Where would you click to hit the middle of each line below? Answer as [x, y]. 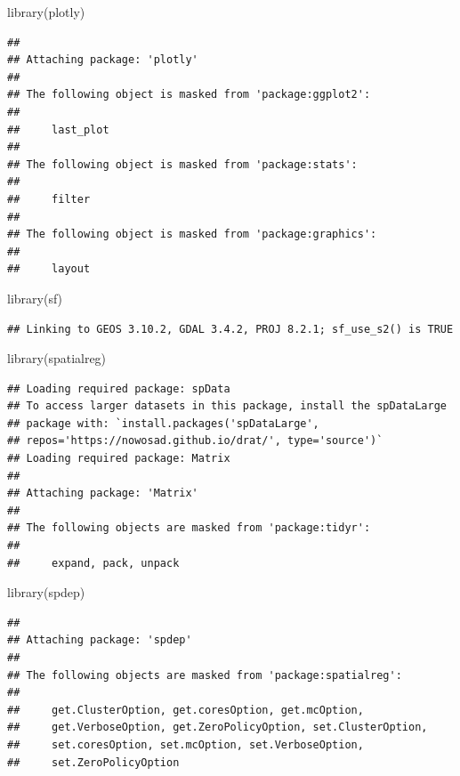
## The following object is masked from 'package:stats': [182, 164]
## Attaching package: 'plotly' [103, 60]
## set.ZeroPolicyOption [93, 762]
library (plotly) [46, 12]
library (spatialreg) [57, 358]
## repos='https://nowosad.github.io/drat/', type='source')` [195, 441]
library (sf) [35, 298]
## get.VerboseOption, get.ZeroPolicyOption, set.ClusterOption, [218, 727]
